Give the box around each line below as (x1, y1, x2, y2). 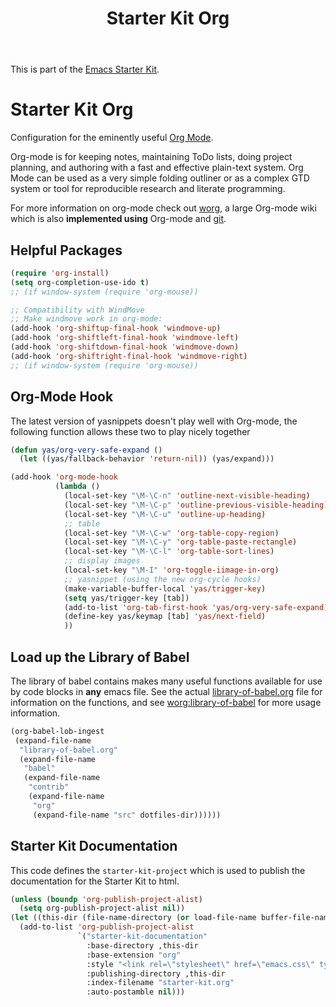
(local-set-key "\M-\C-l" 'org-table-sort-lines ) (63, 547, 275, 557)
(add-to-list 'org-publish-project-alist (19, 922, 195, 932)
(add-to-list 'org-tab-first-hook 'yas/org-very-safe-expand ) (63, 602, 329, 612)
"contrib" (28, 782, 70, 792)
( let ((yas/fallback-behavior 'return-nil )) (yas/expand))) (19, 454, 275, 464)
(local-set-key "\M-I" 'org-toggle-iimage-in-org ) (63, 565, 280, 575)
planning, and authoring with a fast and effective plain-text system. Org (10, 162, 304, 174)
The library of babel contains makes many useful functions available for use (10, 675, 323, 687)
